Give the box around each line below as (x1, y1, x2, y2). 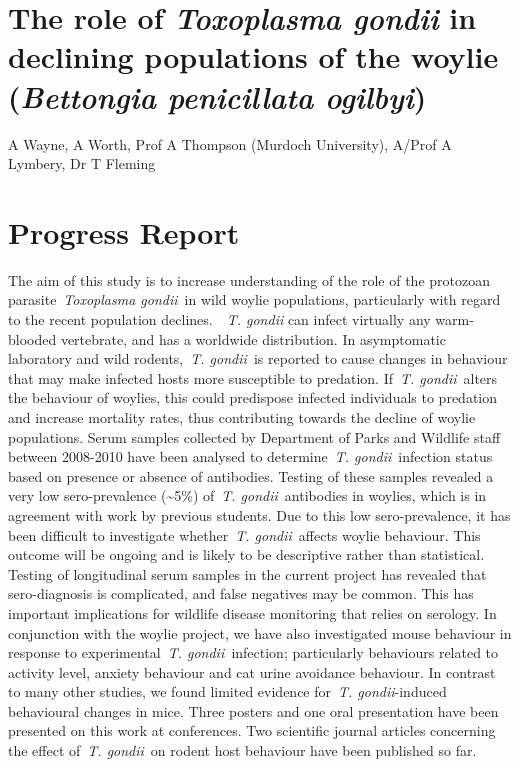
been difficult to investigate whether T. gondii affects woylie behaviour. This (8, 524, 481, 545)
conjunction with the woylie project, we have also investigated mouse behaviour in (8, 622, 512, 643)
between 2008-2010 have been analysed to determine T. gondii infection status (8, 446, 493, 467)
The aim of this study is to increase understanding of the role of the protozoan (8, 269, 490, 290)
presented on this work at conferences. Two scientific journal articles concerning (8, 720, 496, 741)
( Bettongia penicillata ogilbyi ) (8, 75, 427, 117)
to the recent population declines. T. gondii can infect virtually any (8, 309, 431, 329)
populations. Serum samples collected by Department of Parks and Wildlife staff (8, 426, 501, 447)
